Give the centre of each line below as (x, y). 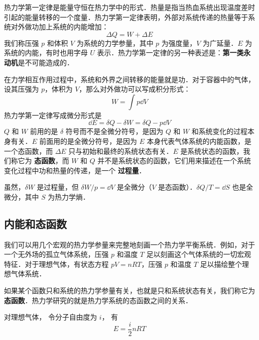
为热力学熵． (68, 196)
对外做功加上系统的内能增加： (60, 27)
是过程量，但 (58, 187)
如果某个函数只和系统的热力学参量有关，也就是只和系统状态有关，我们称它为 (129, 290)
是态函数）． (177, 187)
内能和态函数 (35, 223)
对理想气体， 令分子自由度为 (51, 317)
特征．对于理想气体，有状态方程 (56, 264)
